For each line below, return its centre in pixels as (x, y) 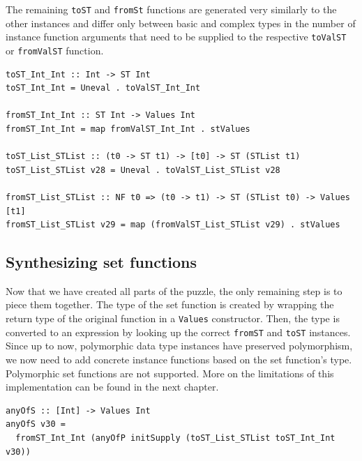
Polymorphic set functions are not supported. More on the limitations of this (170, 373)
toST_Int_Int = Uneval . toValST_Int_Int (103, 88)
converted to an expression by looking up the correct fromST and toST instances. (178, 332)
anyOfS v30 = (36, 424)
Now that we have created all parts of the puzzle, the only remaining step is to (174, 290)
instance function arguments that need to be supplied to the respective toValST (176, 37)
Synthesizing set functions (101, 262)
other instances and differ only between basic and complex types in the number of (181, 23)
